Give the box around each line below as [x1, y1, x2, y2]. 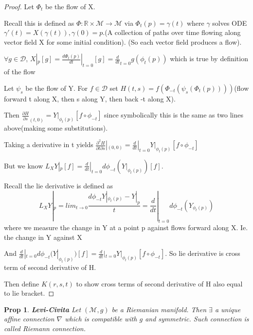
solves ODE [212, 17, 247, 28]
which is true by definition [170, 53, 248, 64]
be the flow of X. [45, 1, 95, 11]
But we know [4, 160, 43, 170]
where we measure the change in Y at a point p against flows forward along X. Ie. [4, 222, 248, 232]
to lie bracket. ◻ [4, 288, 54, 298]
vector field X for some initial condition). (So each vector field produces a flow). [4, 36, 242, 47]
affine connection [4, 314, 54, 324]
